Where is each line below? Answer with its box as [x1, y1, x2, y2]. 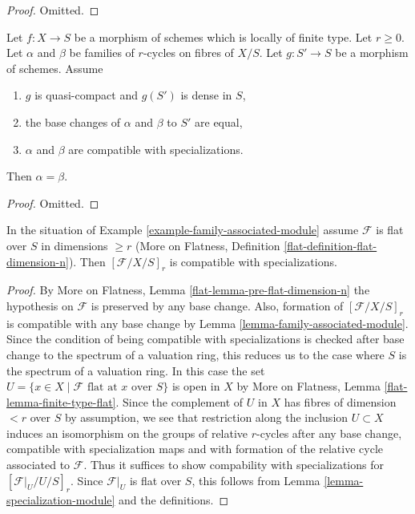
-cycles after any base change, [256, 424, 402, 441]
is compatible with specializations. [169, 253, 337, 269]
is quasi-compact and [34, 87, 139, 103]
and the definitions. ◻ [119, 492, 229, 508]
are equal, [195, 113, 243, 130]
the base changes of [25, 113, 121, 130]
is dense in [180, 87, 232, 103]
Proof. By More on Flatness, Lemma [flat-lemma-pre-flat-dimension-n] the [6, 281, 370, 298]
